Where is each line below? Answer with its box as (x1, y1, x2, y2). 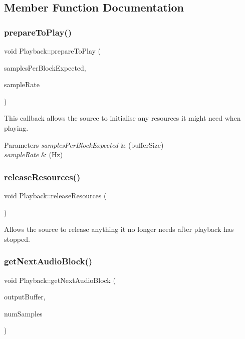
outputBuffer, (4, 291, 46, 302)
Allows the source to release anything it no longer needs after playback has (4, 224, 234, 234)
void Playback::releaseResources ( (4, 190, 107, 200)
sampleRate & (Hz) (4, 149, 63, 160)
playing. (4, 122, 29, 133)
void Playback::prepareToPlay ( (4, 46, 101, 56)
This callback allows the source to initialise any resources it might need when (4, 113, 241, 123)
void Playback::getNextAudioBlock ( (4, 274, 116, 285)
